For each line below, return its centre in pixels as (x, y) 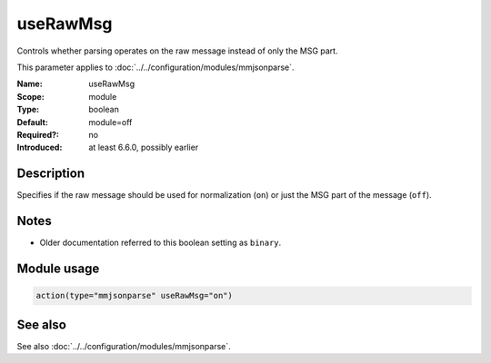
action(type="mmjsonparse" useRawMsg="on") (135, 296)
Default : (33, 122)
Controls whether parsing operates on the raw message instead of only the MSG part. (177, 51)
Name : (30, 84)
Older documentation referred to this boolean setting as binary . (160, 243)
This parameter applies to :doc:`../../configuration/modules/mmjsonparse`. (155, 67)
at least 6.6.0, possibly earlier (144, 147)
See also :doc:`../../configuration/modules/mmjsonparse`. (124, 346)
